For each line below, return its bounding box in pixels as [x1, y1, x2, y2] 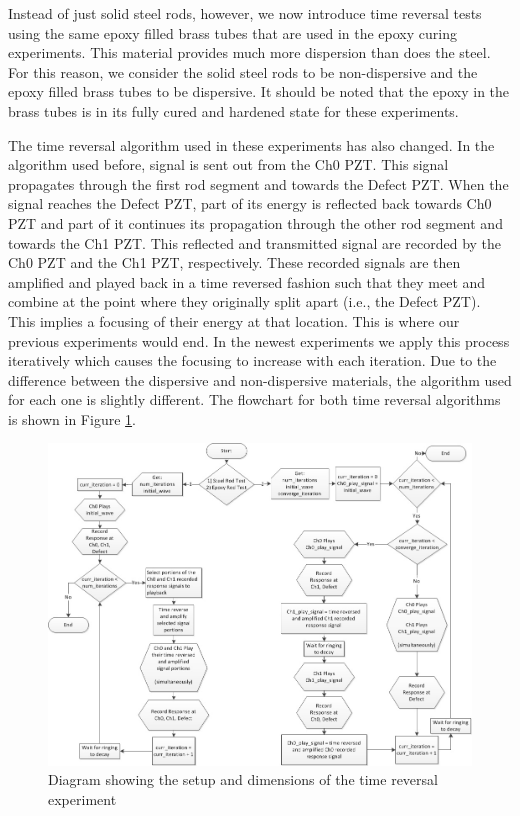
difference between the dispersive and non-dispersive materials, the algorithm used [8, 369, 512, 390]
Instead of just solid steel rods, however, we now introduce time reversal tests [8, 3, 482, 23]
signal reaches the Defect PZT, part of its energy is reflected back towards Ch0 [8, 193, 492, 214]
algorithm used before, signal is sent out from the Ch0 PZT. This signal [8, 154, 449, 175]
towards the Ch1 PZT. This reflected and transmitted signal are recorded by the [8, 232, 502, 253]
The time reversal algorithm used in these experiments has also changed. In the [8, 134, 495, 155]
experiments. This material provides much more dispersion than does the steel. [8, 42, 491, 63]
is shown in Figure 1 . [8, 408, 136, 429]
